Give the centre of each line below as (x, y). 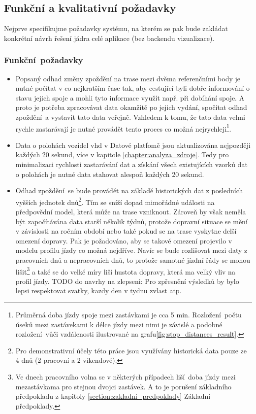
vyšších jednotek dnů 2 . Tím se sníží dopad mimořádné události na (115, 201)
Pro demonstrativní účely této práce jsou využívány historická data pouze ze (131, 350)
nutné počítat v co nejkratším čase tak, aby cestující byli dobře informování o (132, 88)
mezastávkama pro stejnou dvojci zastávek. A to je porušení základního (124, 386)
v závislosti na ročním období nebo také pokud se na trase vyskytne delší (126, 231)
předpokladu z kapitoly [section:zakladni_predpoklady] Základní (113, 396)
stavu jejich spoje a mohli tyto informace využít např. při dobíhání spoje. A (130, 97)
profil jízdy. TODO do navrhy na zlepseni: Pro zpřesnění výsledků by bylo (127, 281)
